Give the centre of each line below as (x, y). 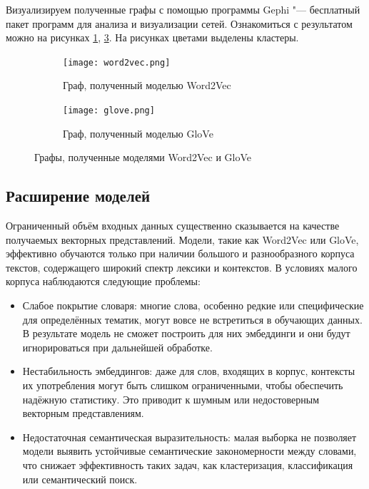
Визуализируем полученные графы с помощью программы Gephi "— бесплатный (183, 9)
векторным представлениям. (83, 413)
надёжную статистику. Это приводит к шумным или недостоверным (171, 399)
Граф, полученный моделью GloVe (138, 133)
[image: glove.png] (109, 111)
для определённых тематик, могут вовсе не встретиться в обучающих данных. (192, 319)
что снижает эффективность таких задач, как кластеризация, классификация (188, 464)
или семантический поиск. (80, 479)
